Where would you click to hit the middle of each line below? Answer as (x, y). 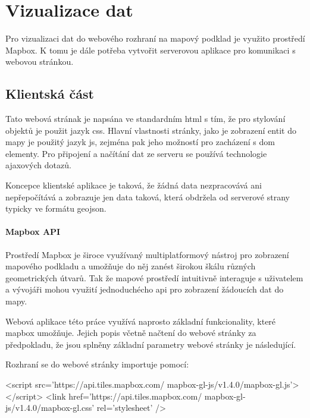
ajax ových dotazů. (38, 165)
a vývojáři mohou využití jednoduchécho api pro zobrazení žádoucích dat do (145, 289)
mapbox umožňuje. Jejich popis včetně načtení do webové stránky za (131, 333)
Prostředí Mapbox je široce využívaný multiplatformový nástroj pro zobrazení (147, 254)
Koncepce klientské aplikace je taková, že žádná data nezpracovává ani (134, 185)
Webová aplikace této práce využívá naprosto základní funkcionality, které (141, 321)
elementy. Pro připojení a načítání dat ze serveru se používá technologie (136, 153)
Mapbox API (33, 232)
